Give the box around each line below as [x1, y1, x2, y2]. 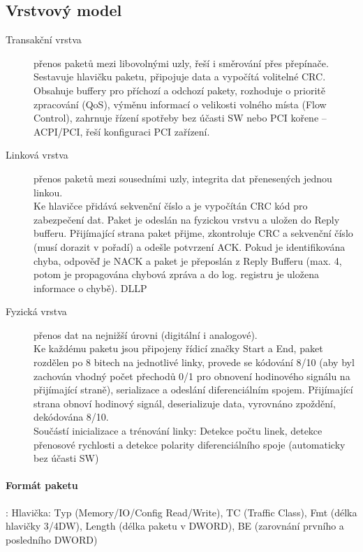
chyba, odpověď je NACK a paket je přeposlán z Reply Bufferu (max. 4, [34, 253, 342, 268]
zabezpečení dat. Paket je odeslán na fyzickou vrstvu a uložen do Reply [34, 212, 340, 226]
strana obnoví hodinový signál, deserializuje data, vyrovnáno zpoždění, [34, 395, 336, 410]
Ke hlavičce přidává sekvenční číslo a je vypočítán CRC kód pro [34, 198, 308, 213]
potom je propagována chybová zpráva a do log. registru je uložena [34, 267, 319, 282]
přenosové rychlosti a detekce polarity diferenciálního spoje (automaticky [34, 437, 346, 451]
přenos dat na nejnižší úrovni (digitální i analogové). [34, 327, 258, 342]
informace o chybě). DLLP [34, 280, 147, 295]
